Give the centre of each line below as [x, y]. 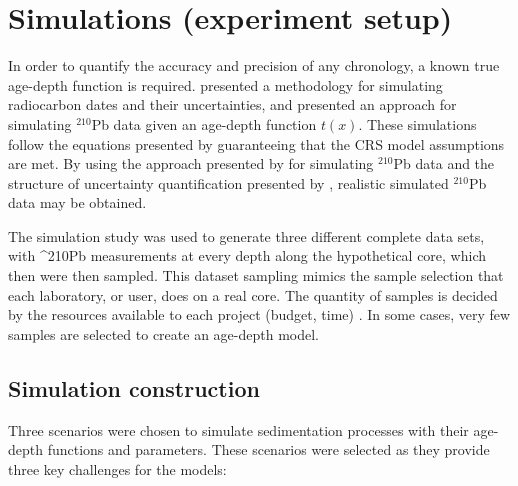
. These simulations [417, 123]
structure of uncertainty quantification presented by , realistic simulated [228, 182]
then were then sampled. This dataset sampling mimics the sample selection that [256, 275]
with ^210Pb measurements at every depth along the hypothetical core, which [247, 255]
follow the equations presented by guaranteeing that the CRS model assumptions [256, 143]
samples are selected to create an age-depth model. [163, 333]
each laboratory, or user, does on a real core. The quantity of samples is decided [253, 294]
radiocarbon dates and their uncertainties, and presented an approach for [232, 104]
